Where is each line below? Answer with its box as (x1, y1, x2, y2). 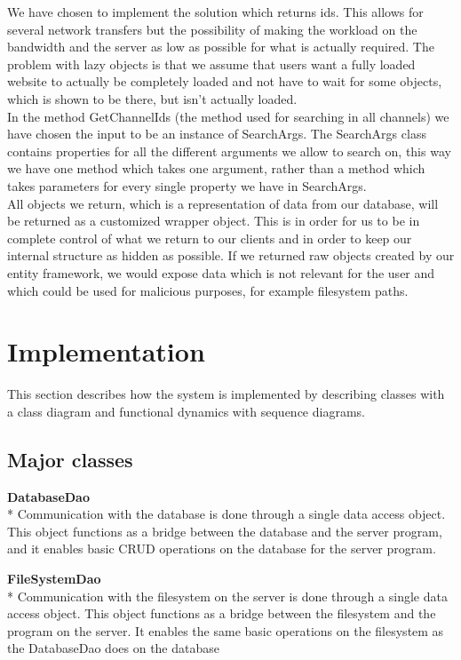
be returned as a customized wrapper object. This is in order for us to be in (7, 211, 420, 230)
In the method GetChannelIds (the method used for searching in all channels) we (7, 107, 449, 125)
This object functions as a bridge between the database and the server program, (7, 521, 442, 540)
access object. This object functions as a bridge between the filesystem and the (7, 604, 436, 623)
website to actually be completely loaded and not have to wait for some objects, (7, 72, 442, 91)
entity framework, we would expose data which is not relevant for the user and (7, 263, 435, 282)
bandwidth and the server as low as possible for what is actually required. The (7, 37, 434, 56)
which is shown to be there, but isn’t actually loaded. (7, 89, 298, 107)
